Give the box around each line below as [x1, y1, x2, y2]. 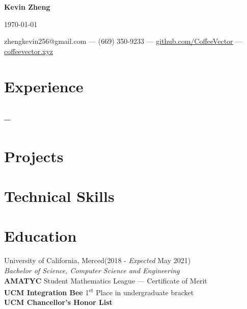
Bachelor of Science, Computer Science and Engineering [4, 265, 180, 275]
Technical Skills [4, 186, 115, 207]
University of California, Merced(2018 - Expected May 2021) [4, 255, 191, 266]
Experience [4, 75, 84, 96]
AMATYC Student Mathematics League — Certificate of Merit [4, 275, 207, 286]
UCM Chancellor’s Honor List [4, 297, 113, 307]
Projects [4, 145, 64, 166]
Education [4, 225, 77, 246]
